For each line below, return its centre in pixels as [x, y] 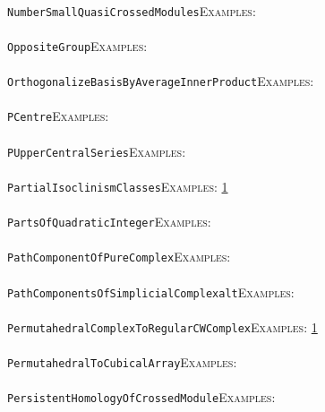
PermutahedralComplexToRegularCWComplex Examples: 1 [162, 326]
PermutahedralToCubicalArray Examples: [122, 362]
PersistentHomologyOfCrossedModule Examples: [141, 397]
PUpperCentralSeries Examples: [97, 151]
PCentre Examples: [58, 116]
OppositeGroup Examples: [77, 45]
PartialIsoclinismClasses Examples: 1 [118, 186]
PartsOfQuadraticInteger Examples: [109, 222]
